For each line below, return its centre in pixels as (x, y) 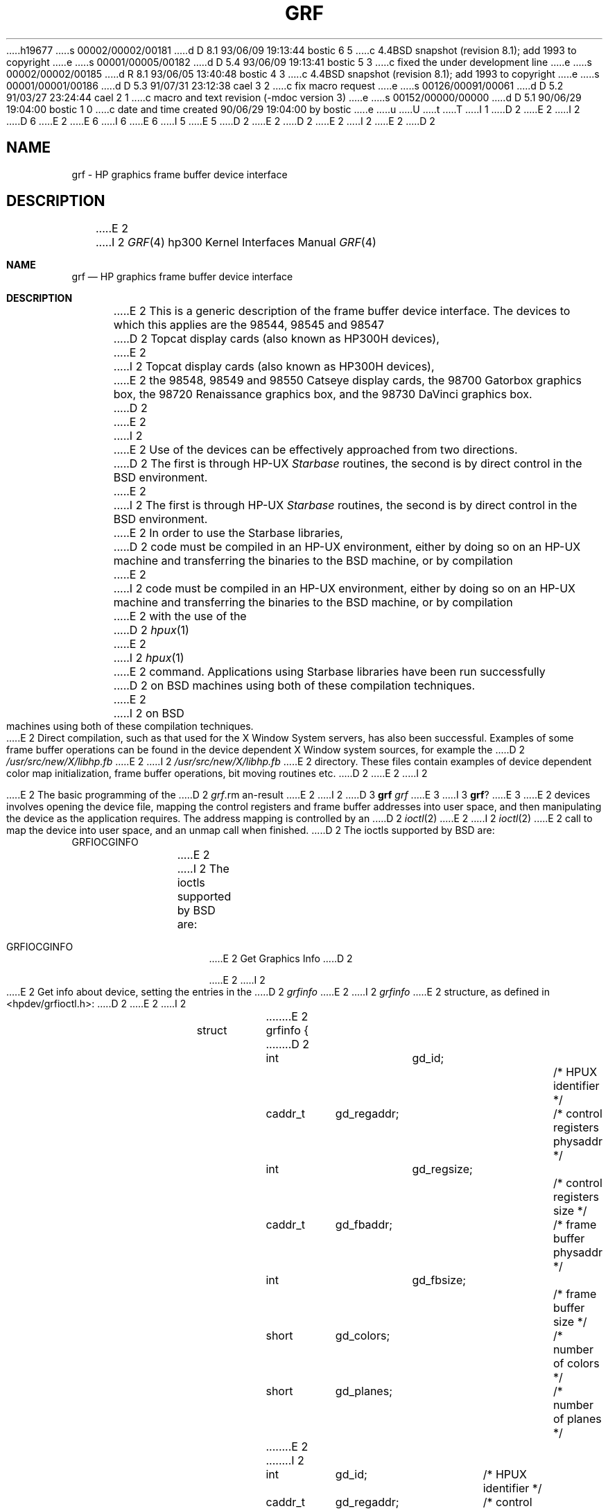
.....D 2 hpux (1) (151, 630)
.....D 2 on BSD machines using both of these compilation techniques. (294, 686)
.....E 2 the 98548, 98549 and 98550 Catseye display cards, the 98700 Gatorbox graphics (347, 381)
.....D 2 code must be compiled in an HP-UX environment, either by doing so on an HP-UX (347, 547)
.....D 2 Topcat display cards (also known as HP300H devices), (276, 339)
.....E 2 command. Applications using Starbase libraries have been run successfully (329, 672)
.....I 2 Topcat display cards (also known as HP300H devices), (274, 367)
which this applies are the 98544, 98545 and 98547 (249, 325)
